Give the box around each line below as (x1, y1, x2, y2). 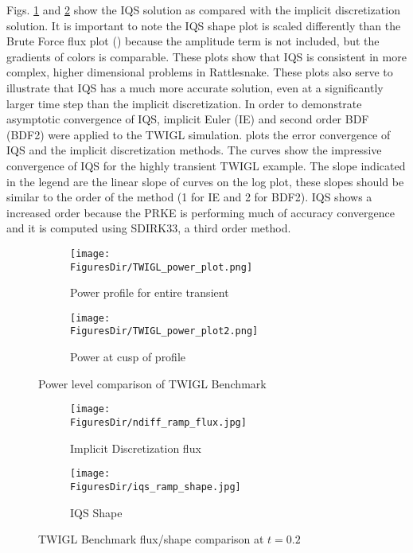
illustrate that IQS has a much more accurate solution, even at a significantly (6, 79, 384, 95)
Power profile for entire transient (70, 284, 229, 301)
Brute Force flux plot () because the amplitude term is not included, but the (6, 33, 380, 49)
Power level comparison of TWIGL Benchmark (38, 375, 267, 391)
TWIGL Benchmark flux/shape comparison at (38, 531, 264, 547)
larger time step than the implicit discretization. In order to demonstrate (6, 95, 362, 111)
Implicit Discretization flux (70, 439, 201, 456)
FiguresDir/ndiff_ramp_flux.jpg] (70, 416, 247, 428)
